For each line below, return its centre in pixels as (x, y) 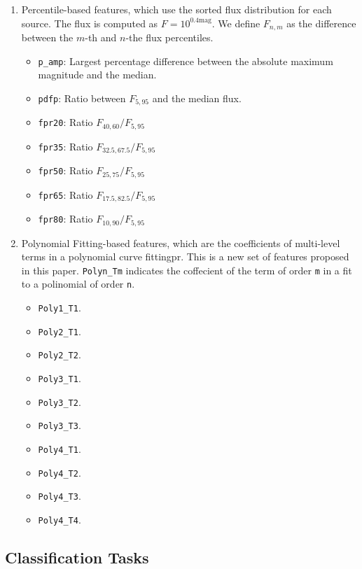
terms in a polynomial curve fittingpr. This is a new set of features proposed (185, 257)
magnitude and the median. (97, 75)
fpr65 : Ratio (65, 194)
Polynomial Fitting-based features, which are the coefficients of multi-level (181, 243)
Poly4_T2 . (60, 472)
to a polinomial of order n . (78, 284)
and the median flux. (197, 98)
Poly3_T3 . (60, 425)
